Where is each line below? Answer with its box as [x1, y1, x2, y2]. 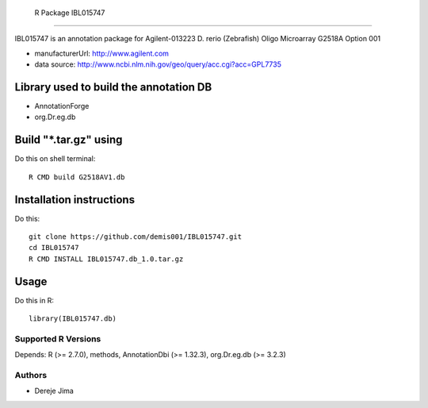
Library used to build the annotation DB [14, 80, 212, 94]
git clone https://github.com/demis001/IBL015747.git [29, 233, 242, 241]
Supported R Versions [14, 333, 101, 344]
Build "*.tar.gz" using [14, 133, 123, 147]
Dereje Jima [34, 386, 75, 396]
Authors [14, 370, 48, 381]
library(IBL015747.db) [29, 314, 117, 323]
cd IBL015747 [29, 243, 79, 252]
